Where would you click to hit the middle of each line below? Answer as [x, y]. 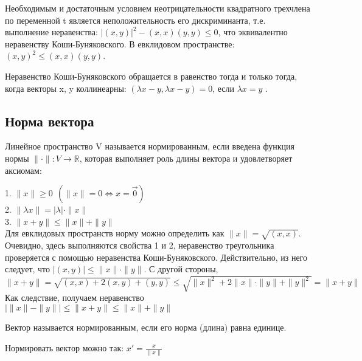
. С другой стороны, [181, 269]
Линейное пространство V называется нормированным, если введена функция [150, 146]
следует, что [28, 269]
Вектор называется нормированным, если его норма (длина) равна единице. [146, 327]
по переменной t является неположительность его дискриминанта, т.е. [135, 20]
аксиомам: [23, 170]
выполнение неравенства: [51, 32]
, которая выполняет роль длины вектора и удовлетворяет [186, 158]
